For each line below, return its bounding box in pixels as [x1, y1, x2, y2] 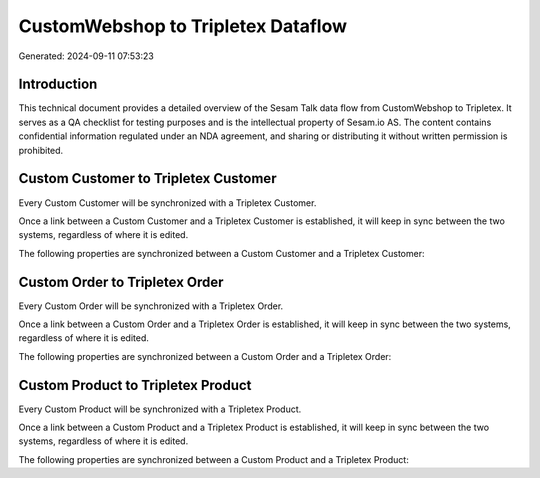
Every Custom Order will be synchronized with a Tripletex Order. [18, 300, 284, 312]
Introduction [18, 76, 98, 93]
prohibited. [18, 144, 64, 156]
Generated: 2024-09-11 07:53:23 [18, 50, 154, 62]
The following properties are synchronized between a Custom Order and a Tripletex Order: [18, 350, 392, 362]
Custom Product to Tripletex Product [18, 376, 252, 394]
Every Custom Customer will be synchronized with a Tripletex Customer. [18, 196, 317, 209]
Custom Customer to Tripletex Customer [18, 170, 277, 187]
